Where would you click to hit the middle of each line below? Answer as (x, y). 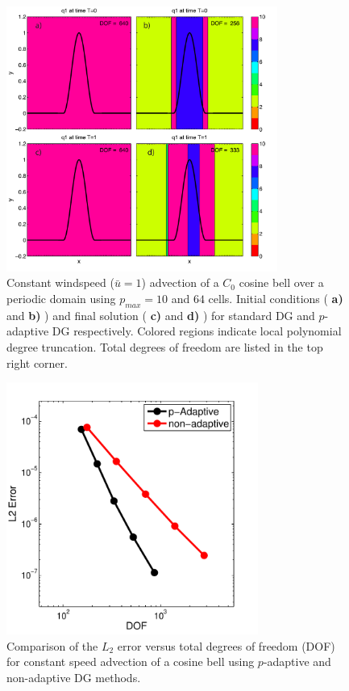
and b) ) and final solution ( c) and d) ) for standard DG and (161, 315)
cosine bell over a (281, 282)
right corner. (37, 362)
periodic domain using (61, 298)
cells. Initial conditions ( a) (276, 298)
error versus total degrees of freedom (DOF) (226, 645)
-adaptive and (297, 662)
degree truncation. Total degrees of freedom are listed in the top (165, 346)
